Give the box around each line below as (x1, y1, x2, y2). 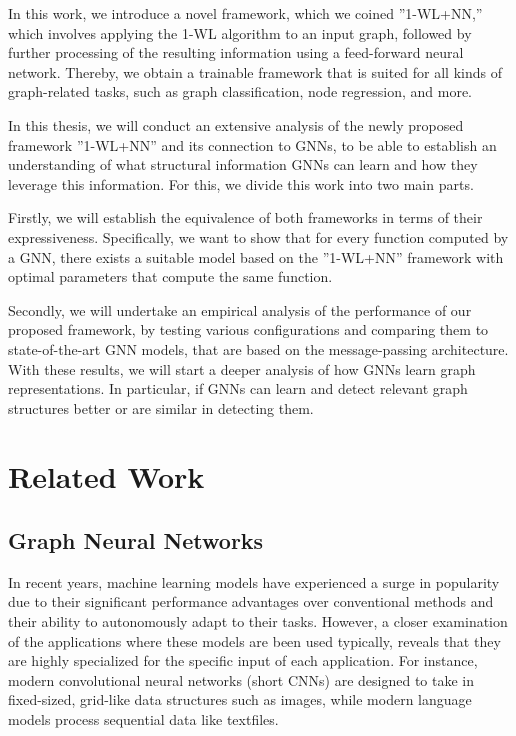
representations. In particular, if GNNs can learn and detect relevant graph (8, 378, 468, 399)
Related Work (8, 456, 205, 497)
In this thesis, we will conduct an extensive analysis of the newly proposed (8, 114, 464, 135)
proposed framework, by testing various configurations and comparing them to (8, 319, 489, 340)
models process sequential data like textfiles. (8, 709, 279, 730)
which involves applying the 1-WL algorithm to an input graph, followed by (8, 22, 472, 43)
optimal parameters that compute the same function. (8, 266, 333, 287)
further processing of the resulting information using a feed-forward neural (8, 42, 464, 63)
